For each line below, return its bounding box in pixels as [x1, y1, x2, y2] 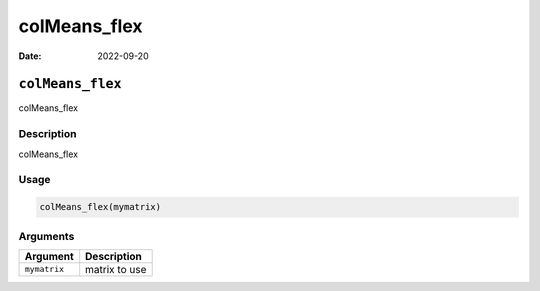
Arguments [18, 229, 75, 243]
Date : [18, 50, 42, 62]
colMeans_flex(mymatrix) [39, 201, 162, 213]
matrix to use [85, 262, 147, 276]
